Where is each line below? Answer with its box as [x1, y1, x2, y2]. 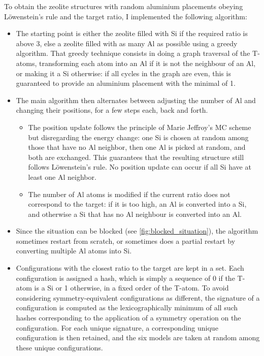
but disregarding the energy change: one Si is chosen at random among [28, 132, 249, 142]
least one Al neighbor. [28, 171, 96, 182]
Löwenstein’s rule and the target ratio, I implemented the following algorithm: [4, 11, 247, 21]
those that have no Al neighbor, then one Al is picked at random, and [28, 142, 246, 152]
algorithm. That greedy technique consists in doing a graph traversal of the [16, 48, 250, 58]
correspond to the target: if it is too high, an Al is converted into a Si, [28, 199, 247, 209]
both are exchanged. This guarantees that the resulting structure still [28, 151, 244, 162]
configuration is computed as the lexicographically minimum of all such [16, 302, 238, 313]
